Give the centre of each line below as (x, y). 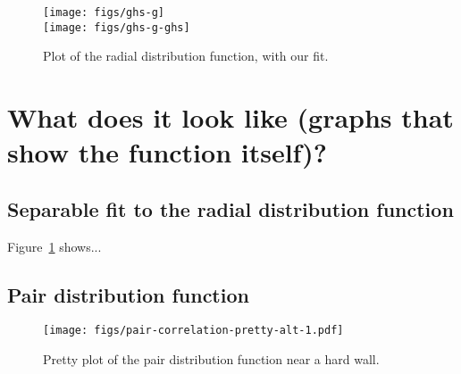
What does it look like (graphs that (230, 117)
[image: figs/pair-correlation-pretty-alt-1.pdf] (193, 331)
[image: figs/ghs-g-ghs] (117, 27)
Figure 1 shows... (54, 246)
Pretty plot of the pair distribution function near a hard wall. (211, 359)
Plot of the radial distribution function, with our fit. (186, 56)
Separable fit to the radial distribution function (230, 208)
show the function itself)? (168, 152)
